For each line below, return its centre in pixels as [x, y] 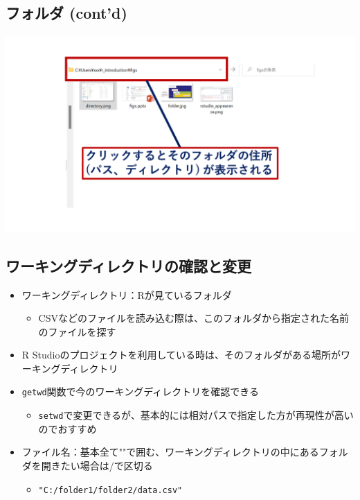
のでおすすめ [67, 428]
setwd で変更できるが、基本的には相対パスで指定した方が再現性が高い [196, 415]
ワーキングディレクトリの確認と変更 [128, 265]
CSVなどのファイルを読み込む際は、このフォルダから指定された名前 [193, 318]
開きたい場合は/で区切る [97, 465]
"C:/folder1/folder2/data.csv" [110, 490]
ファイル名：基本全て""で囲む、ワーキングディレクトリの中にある [170, 452]
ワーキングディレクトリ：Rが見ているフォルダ [127, 294]
